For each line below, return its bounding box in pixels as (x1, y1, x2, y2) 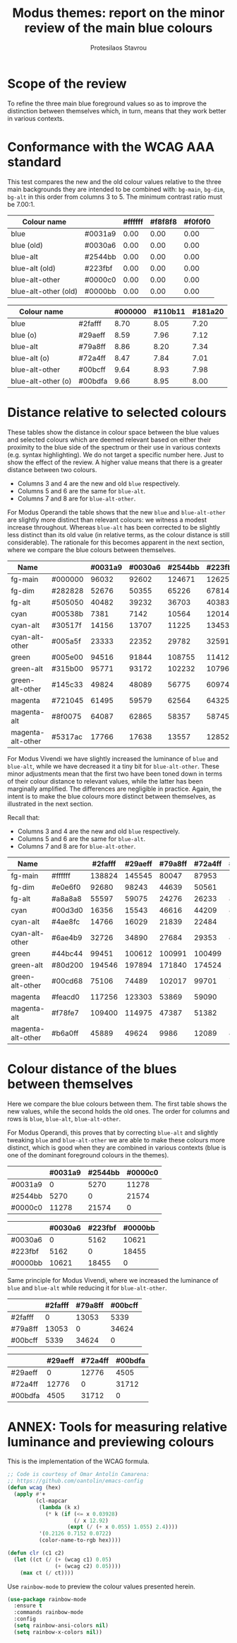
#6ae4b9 (51, 932, 83, 942)
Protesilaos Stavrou (90, 43, 147, 52)
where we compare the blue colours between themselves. (7, 545, 176, 554)
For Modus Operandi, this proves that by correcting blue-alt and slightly (7, 1128, 219, 1137)
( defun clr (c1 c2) (7, 1550, 65, 1557)
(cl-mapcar (35, 1497, 68, 1504)
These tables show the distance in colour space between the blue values (7, 428, 220, 436)
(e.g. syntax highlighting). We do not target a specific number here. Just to (7, 450, 224, 459)
